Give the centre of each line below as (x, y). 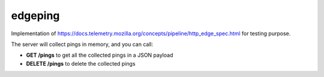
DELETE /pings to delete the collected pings (81, 63)
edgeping (35, 16)
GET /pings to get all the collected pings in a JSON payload (100, 55)
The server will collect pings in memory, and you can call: (82, 44)
